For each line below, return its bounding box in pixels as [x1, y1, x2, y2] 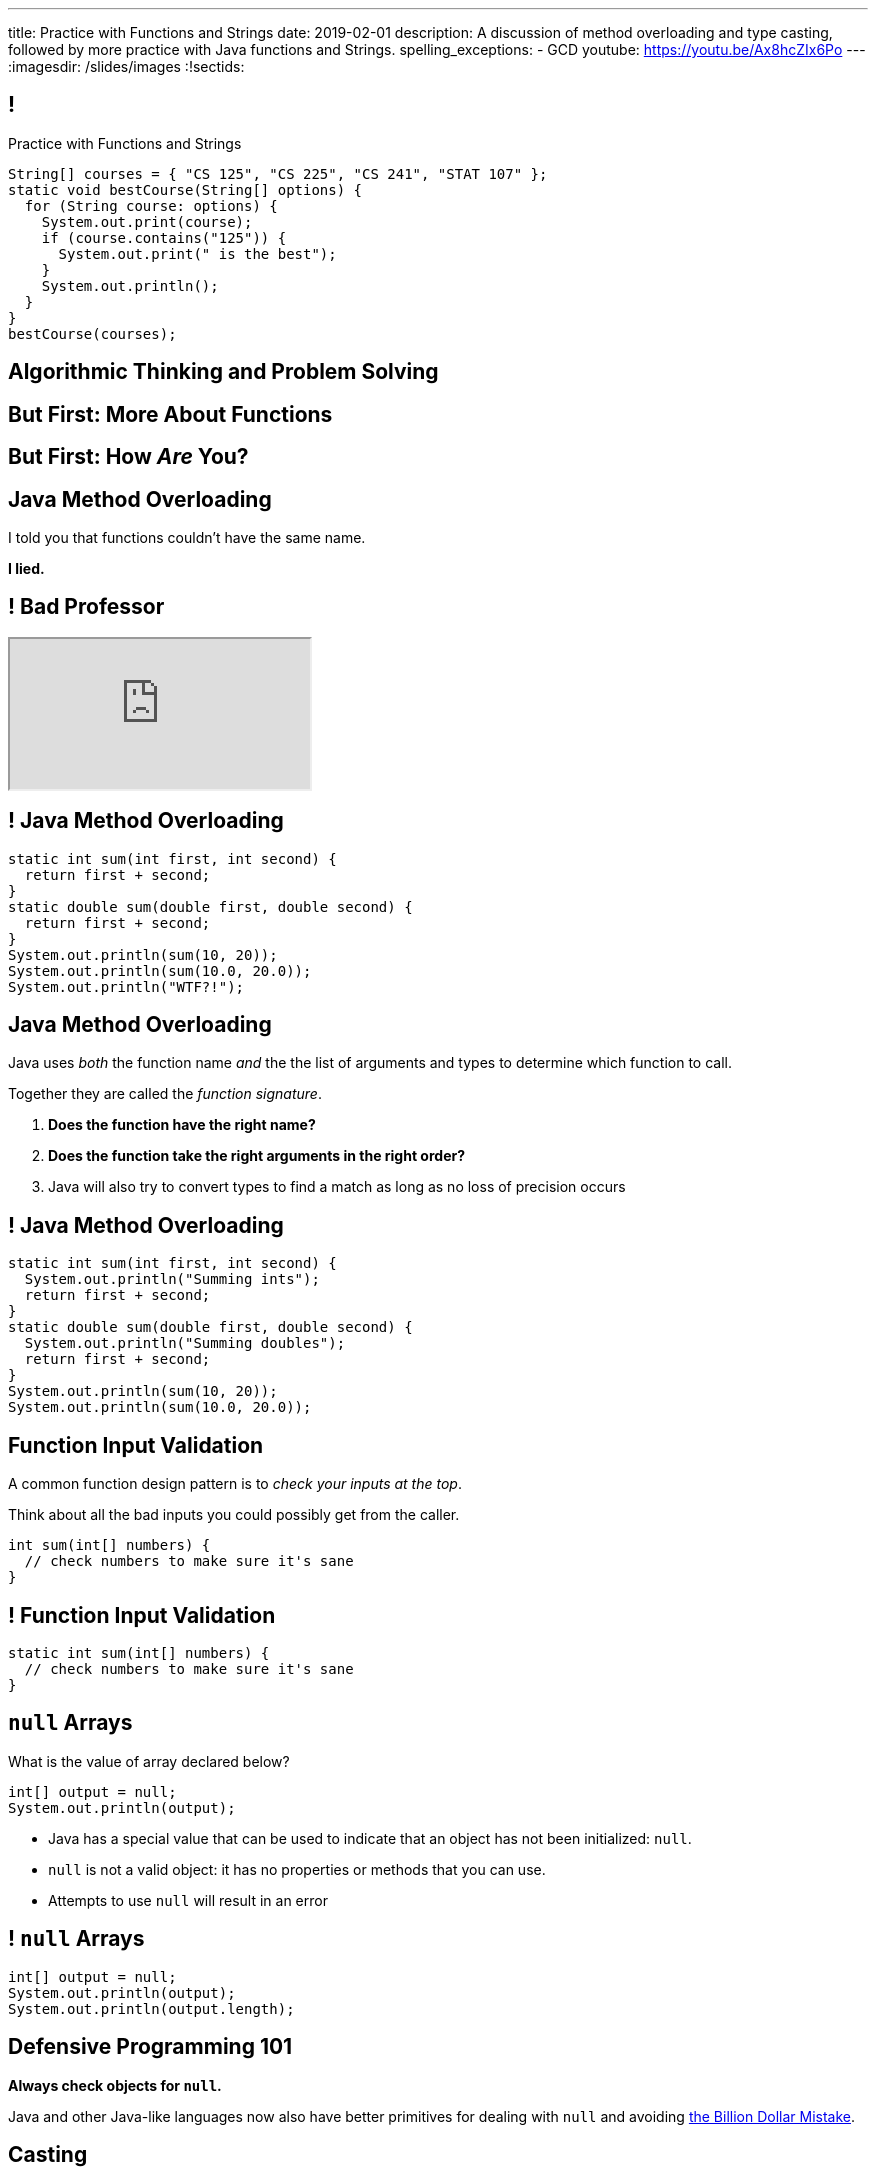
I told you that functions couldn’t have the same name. [8, 528, 366, 546]
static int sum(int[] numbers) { [8, 1645, 270, 1662]
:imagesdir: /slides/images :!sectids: [8, 58, 245, 75]
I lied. [8, 559, 45, 577]
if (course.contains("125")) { [41, 229, 287, 246]
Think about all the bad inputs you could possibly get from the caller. [8, 1506, 460, 1524]
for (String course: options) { [24, 197, 278, 214]
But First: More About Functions [8, 401, 333, 427]
